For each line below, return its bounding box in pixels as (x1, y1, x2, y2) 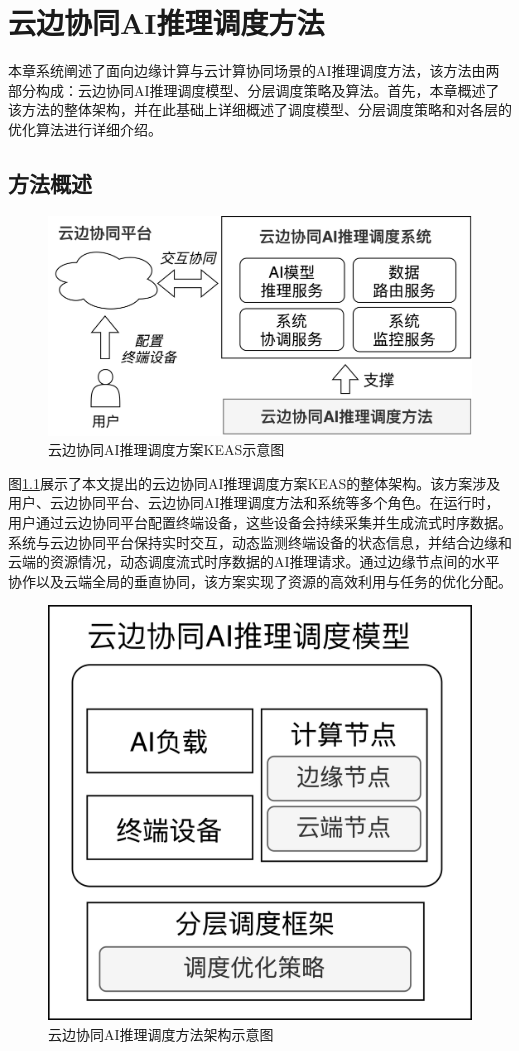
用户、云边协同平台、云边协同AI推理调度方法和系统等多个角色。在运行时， (8, 492, 500, 513)
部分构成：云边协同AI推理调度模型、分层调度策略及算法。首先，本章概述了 (8, 79, 500, 100)
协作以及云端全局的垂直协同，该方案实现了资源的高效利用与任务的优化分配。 (8, 570, 512, 591)
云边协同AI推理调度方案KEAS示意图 (48, 439, 285, 460)
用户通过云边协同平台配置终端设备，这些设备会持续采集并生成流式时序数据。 (8, 511, 512, 532)
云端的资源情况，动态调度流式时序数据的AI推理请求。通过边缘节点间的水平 (8, 551, 500, 572)
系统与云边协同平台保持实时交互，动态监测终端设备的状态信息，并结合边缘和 (8, 531, 512, 552)
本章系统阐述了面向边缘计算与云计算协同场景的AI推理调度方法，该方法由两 (8, 60, 500, 81)
